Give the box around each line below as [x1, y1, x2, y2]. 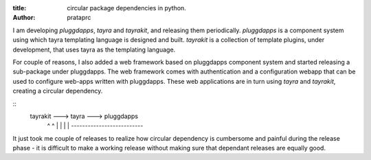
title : [12, 4, 27, 12]
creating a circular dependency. [12, 87, 103, 95]
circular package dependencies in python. [67, 4, 187, 12]
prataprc [67, 14, 91, 22]
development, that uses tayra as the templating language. [12, 45, 176, 54]
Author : [12, 14, 36, 22]
